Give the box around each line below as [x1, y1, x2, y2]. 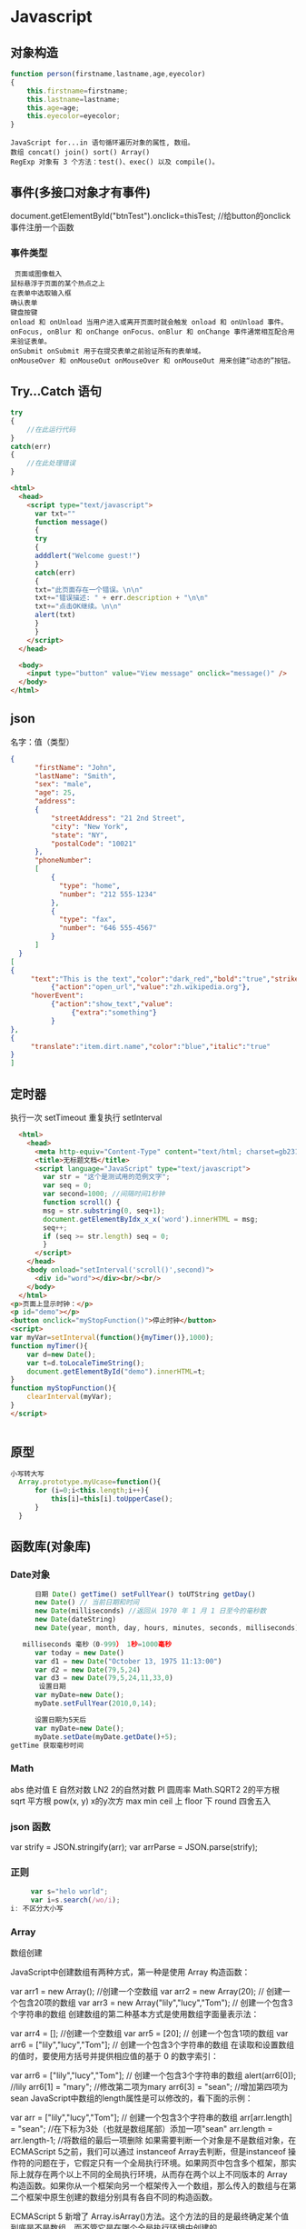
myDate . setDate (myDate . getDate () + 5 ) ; [34, 1732, 178, 1742]
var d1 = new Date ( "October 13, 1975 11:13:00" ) [34, 1656, 222, 1665]
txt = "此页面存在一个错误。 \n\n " [34, 585, 143, 595]
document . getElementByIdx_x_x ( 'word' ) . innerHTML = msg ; [43, 1214, 259, 1224]
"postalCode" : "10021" [50, 839, 137, 848]
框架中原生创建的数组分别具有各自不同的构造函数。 [25, 2192, 217, 2203]
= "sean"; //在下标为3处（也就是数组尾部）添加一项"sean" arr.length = [10, 2124, 273, 2134]
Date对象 [10, 1568, 51, 1581]
